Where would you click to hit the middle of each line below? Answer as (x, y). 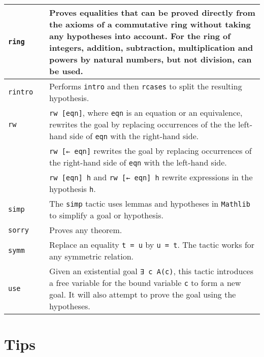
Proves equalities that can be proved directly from (152, 12)
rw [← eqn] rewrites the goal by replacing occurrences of (151, 151)
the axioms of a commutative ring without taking (150, 24)
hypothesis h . (73, 189)
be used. (66, 71)
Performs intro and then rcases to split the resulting (146, 86)
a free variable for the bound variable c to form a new (145, 283)
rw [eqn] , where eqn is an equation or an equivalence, (146, 112)
